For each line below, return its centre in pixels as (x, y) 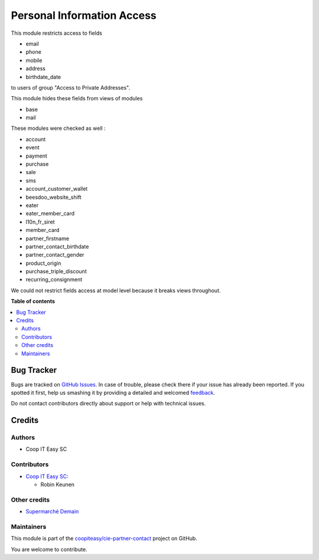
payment (36, 156)
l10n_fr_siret (40, 222)
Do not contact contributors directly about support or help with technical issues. (108, 404)
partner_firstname (48, 238)
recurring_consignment (54, 280)
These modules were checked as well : (58, 128)
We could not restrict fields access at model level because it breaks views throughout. (116, 290)
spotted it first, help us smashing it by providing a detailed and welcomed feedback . (113, 392)
